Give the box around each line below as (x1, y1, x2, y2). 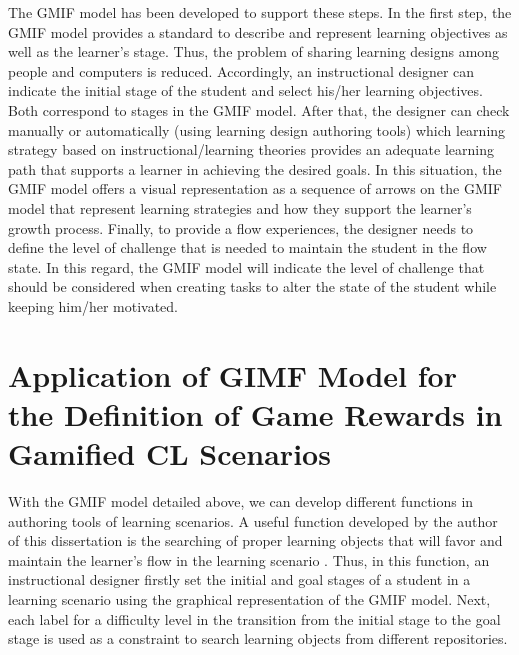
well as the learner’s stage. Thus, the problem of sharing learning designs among (8, 41, 500, 62)
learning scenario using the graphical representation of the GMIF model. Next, (8, 588, 491, 609)
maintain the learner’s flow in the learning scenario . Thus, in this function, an (8, 549, 490, 570)
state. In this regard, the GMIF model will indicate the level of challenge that (8, 256, 485, 277)
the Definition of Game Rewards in (8, 393, 503, 434)
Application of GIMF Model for (8, 354, 457, 395)
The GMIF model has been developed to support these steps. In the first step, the (8, 2, 512, 22)
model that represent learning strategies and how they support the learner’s (8, 197, 472, 218)
